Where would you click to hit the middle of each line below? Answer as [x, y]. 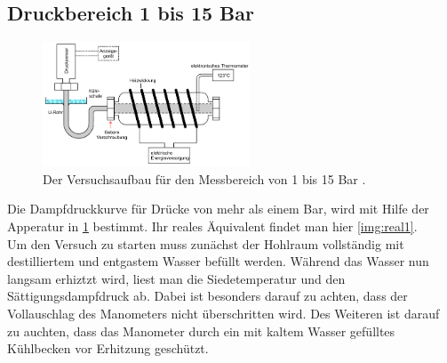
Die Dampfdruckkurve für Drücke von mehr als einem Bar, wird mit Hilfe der [218, 209]
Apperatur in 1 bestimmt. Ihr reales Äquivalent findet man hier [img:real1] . [212, 226]
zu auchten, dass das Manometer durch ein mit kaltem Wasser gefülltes [201, 331]
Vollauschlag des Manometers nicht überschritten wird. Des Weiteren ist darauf [223, 313]
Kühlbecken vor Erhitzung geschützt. [108, 348]
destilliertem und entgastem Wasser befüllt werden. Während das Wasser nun [218, 261]
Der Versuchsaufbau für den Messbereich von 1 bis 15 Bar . [204, 178]
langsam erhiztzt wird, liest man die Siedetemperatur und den [176, 278]
